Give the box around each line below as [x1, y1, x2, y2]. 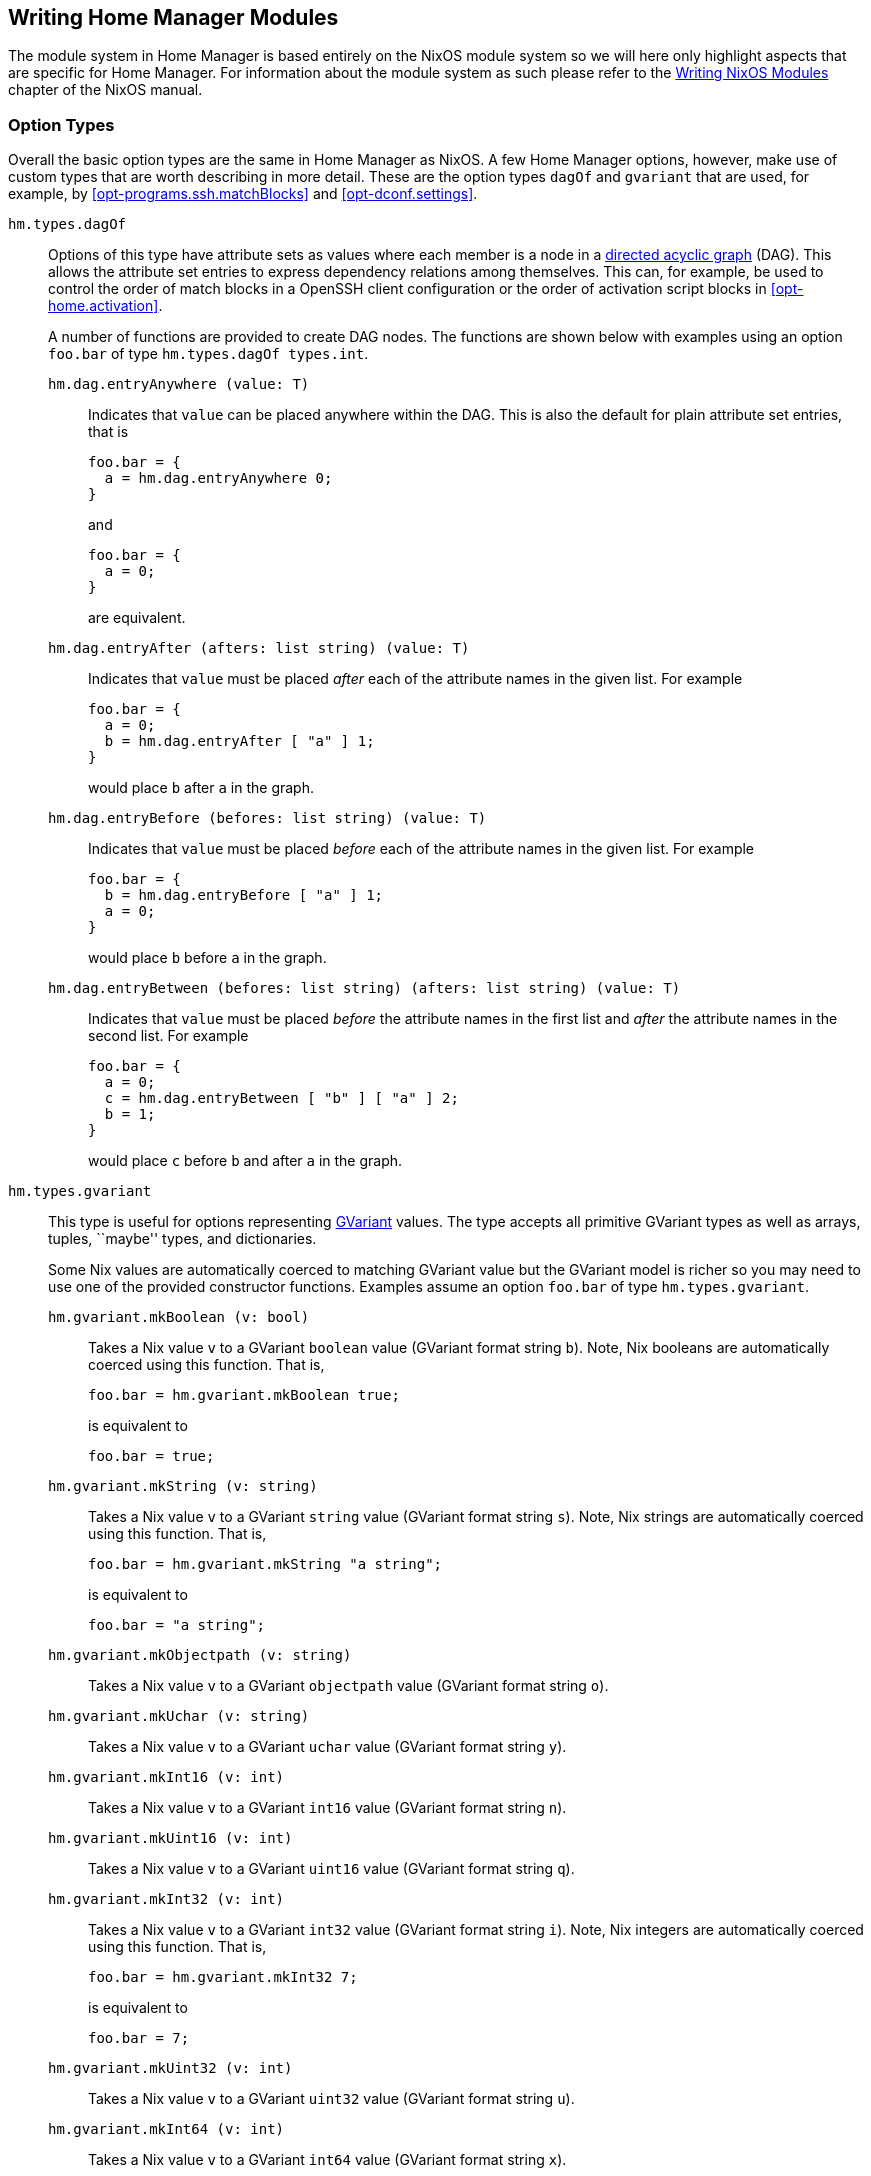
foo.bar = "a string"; [88, 1617, 266, 1634]
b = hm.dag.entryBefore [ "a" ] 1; [104, 887, 384, 904]
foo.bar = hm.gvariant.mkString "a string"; [88, 1556, 443, 1573]
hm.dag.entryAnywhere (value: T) [48, 376, 310, 393]
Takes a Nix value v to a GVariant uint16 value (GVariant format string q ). [88, 1860, 575, 1878]
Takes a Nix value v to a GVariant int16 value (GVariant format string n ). [88, 1799, 567, 1817]
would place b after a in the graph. [88, 779, 315, 797]
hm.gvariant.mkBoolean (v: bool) [48, 1309, 310, 1326]
